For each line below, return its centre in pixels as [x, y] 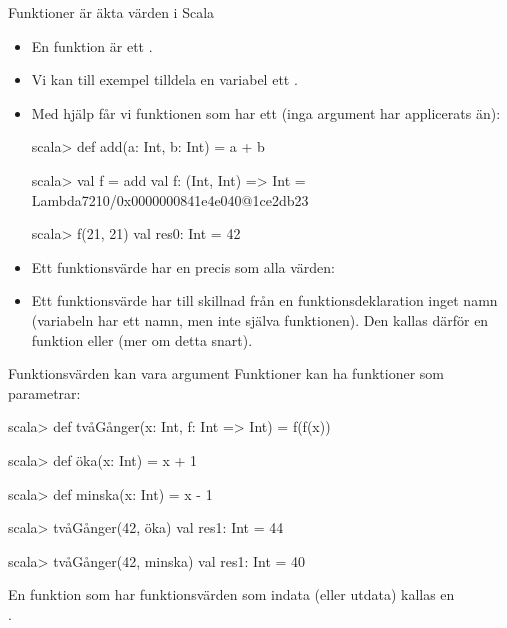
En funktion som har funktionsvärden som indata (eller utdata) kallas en [231, 594]
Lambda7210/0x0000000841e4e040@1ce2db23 [170, 199]
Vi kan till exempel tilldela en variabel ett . [164, 79]
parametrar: [44, 392]
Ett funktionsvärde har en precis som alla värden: [183, 266]
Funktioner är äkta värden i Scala [111, 12]
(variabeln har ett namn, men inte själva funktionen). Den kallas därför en [260, 319]
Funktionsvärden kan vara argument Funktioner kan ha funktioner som [226, 373]
